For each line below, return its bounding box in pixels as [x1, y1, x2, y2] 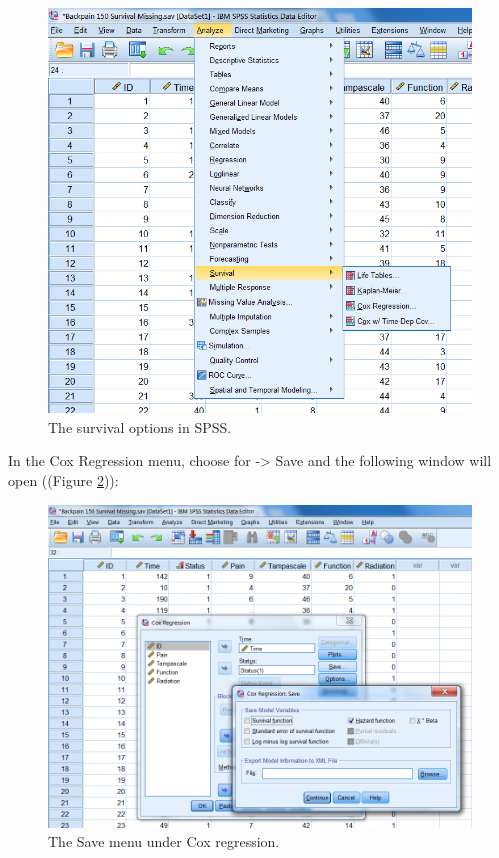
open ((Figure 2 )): [8, 470, 119, 491]
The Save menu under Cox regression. [48, 831, 280, 852]
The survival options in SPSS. [48, 416, 232, 437]
